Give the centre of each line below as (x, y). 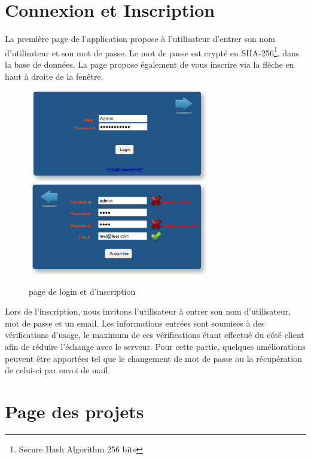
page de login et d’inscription (82, 291)
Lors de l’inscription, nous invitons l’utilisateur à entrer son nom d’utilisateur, (148, 311)
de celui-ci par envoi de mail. (58, 370)
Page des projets (74, 411)
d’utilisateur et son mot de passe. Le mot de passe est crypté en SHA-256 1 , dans (152, 52)
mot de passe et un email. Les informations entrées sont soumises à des (135, 323)
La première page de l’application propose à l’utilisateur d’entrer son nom (140, 39)
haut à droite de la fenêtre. (54, 76)
